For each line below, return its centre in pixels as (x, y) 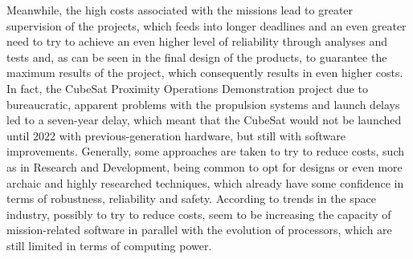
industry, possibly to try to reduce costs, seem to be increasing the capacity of (199, 214)
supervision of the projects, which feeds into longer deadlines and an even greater (206, 25)
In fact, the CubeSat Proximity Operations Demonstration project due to (187, 88)
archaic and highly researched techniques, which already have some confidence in (205, 182)
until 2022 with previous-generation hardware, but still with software (176, 135)
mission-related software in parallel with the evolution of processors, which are (199, 230)
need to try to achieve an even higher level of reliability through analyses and (197, 41)
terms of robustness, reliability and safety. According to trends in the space (192, 198)
